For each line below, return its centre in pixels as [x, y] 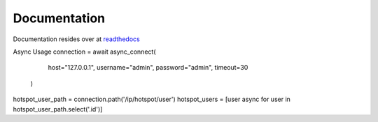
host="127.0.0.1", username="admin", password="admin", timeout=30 [148, 68]
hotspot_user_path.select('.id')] [58, 109]
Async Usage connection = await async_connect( [84, 52]
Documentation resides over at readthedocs [76, 39]
